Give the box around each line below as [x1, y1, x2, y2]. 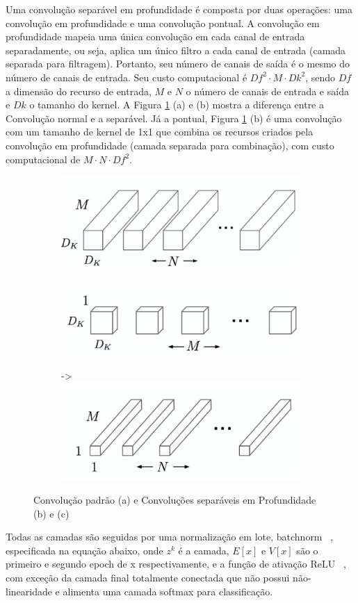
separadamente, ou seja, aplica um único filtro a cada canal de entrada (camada [6, 42, 346, 57]
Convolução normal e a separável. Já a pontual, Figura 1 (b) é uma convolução [6, 110, 342, 125]
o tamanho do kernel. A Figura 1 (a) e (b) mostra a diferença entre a [29, 97, 325, 112]
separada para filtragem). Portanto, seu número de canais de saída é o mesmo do [6, 56, 350, 71]
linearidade [6, 584, 52, 598]
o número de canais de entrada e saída [186, 83, 349, 98]
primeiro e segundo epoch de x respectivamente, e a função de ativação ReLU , [6, 556, 346, 571]
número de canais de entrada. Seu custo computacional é [6, 69, 247, 84]
